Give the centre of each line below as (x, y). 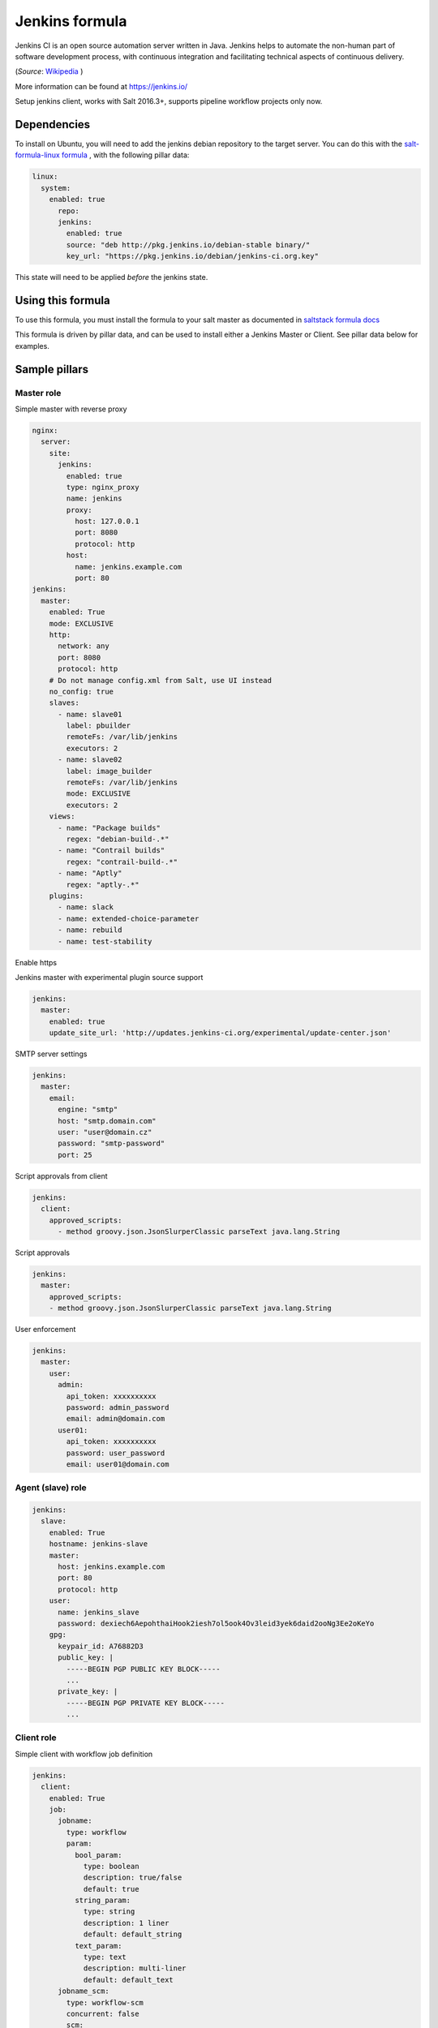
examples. (32, 346)
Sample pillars (52, 369)
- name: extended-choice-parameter (129, 918)
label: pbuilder (99, 726)
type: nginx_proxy (103, 487)
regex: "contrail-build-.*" (122, 861)
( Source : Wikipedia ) (49, 71)
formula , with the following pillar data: (125, 155)
